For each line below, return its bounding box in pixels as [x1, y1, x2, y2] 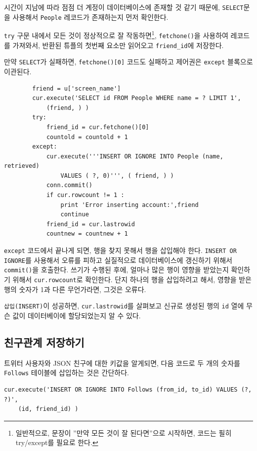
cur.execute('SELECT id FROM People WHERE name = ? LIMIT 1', [32, 95, 241, 102]
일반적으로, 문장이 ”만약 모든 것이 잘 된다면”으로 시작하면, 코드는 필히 [15, 427, 232, 438]
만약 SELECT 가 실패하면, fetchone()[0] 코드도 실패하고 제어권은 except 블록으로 [4, 56, 253, 67]
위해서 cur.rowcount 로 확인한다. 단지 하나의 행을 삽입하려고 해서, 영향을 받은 [12, 274, 252, 284]
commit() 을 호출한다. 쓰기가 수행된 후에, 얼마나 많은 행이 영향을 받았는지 [4, 264, 229, 275]
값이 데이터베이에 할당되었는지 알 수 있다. [12, 310, 141, 320]
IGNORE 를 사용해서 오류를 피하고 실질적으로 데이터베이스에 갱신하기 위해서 [4, 254, 232, 265]
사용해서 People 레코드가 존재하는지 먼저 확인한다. [12, 11, 169, 22]
